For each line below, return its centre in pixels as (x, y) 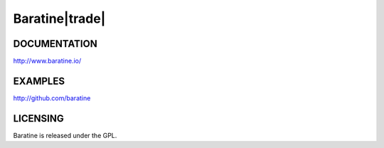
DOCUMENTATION (55, 44)
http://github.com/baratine (52, 98)
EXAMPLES (39, 81)
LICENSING (38, 118)
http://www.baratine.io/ (47, 61)
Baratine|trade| (59, 18)
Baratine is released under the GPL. (65, 135)
